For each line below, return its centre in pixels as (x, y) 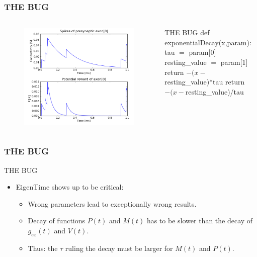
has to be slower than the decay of (200, 221)
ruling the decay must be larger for (119, 248)
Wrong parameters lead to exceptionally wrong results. (112, 203)
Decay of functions (57, 221)
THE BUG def (187, 32)
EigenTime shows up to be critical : (70, 187)
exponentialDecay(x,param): (208, 42)
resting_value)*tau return (205, 82)
